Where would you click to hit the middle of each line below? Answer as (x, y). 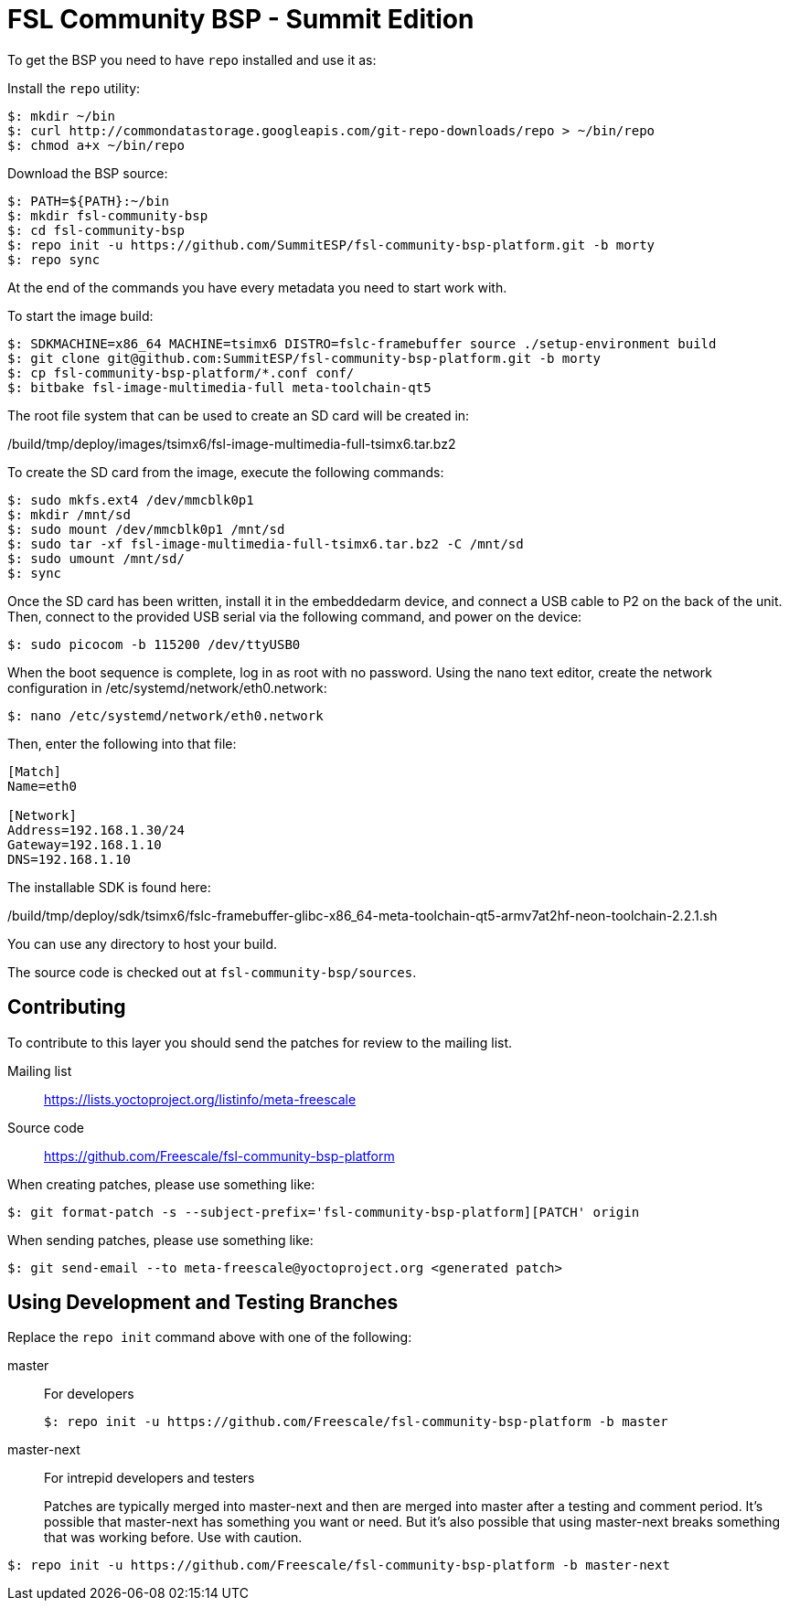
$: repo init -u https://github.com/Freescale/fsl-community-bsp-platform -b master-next (339, 1565)
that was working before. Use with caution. (173, 1538)
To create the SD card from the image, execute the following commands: (226, 472)
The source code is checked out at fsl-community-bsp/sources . (212, 972)
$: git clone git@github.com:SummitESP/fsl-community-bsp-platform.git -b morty (304, 358)
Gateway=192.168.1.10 (85, 844)
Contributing (67, 1007)
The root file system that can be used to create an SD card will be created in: (239, 415)
